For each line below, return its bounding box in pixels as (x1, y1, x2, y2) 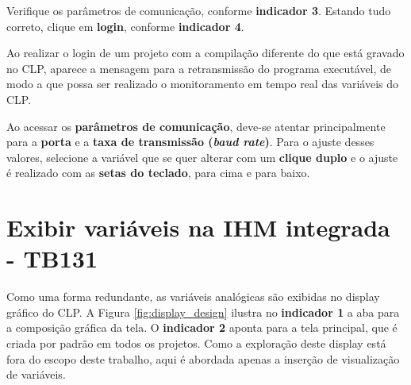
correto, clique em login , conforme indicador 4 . (6, 17, 244, 34)
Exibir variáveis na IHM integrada (6, 211, 390, 244)
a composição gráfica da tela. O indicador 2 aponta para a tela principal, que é (6, 319, 398, 336)
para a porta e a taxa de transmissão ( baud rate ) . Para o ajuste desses (6, 133, 375, 150)
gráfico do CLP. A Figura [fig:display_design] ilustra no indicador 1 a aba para (6, 303, 400, 320)
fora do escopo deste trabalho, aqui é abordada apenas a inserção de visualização (6, 350, 400, 367)
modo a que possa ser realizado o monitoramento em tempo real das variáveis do (6, 75, 399, 92)
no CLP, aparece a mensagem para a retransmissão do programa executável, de (6, 60, 392, 76)
